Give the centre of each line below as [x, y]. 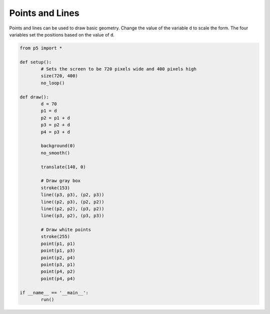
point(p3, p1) [58, 265]
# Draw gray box [61, 181]
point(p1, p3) [58, 251]
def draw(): [34, 97]
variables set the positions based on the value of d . [62, 34]
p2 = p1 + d [55, 118]
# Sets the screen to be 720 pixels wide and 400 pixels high [119, 69]
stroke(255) [55, 237]
